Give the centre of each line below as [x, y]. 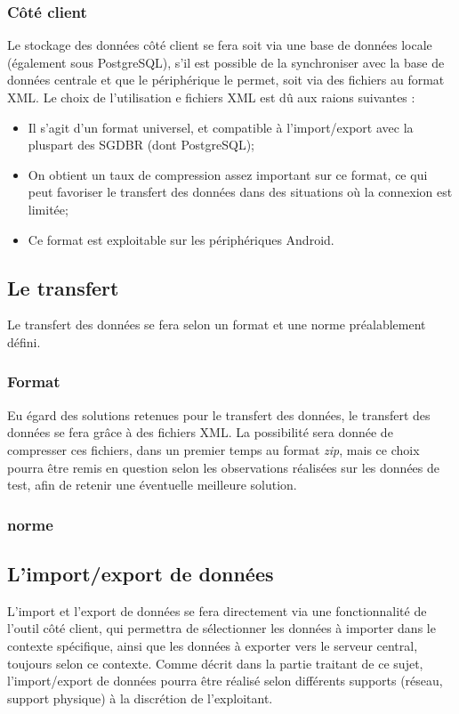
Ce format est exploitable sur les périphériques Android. [181, 239]
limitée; [48, 209]
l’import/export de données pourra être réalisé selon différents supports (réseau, [225, 681]
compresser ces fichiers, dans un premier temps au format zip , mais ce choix [213, 449]
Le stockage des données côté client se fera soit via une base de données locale [220, 45]
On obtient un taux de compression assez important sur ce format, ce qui [228, 174]
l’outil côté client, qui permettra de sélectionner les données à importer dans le [221, 628]
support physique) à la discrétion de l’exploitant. [140, 698]
